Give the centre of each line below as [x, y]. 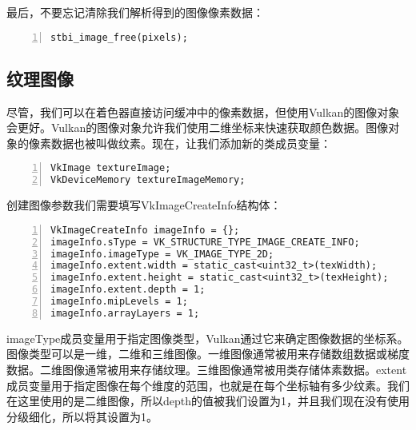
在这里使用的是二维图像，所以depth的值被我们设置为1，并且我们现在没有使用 [208, 401]
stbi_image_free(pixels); [119, 37]
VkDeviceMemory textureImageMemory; [148, 180]
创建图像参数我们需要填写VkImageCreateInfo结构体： [144, 205]
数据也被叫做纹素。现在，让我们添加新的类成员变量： [191, 143]
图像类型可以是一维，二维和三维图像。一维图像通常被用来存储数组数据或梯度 [208, 354]
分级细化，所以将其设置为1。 [82, 416]
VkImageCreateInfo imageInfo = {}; [145, 230]
